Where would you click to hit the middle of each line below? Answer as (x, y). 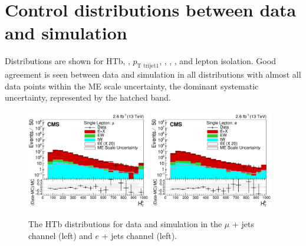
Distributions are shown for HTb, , (68, 61)
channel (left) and (60, 235)
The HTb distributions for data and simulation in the (125, 224)
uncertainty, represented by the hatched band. (88, 97)
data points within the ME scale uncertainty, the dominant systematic (132, 86)
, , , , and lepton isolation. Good (218, 61)
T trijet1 (148, 66)
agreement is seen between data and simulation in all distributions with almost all (153, 74)
